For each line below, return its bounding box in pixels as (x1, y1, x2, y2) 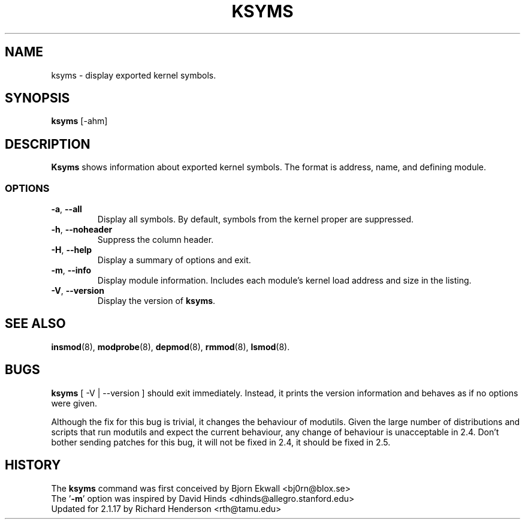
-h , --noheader (51, 224, 113, 235)
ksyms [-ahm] (51, 116, 108, 127)
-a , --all (51, 204, 82, 215)
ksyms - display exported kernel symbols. (51, 70, 216, 80)
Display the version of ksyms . (97, 296, 216, 306)
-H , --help (51, 245, 92, 255)
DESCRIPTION (5, 136, 90, 152)
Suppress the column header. (97, 234, 214, 245)
